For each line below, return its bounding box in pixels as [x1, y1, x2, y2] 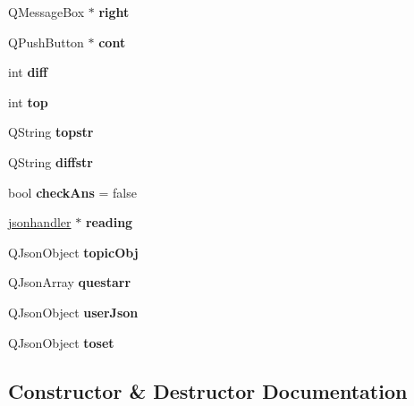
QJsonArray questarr [8, 273, 131, 292]
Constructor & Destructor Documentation [8, 376, 408, 404]
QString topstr [8, 123, 94, 141]
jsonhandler [8, 213, 72, 232]
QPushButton [8, 32, 84, 51]
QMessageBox [8, 3, 85, 21]
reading [85, 213, 133, 232]
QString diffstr [8, 152, 94, 171]
